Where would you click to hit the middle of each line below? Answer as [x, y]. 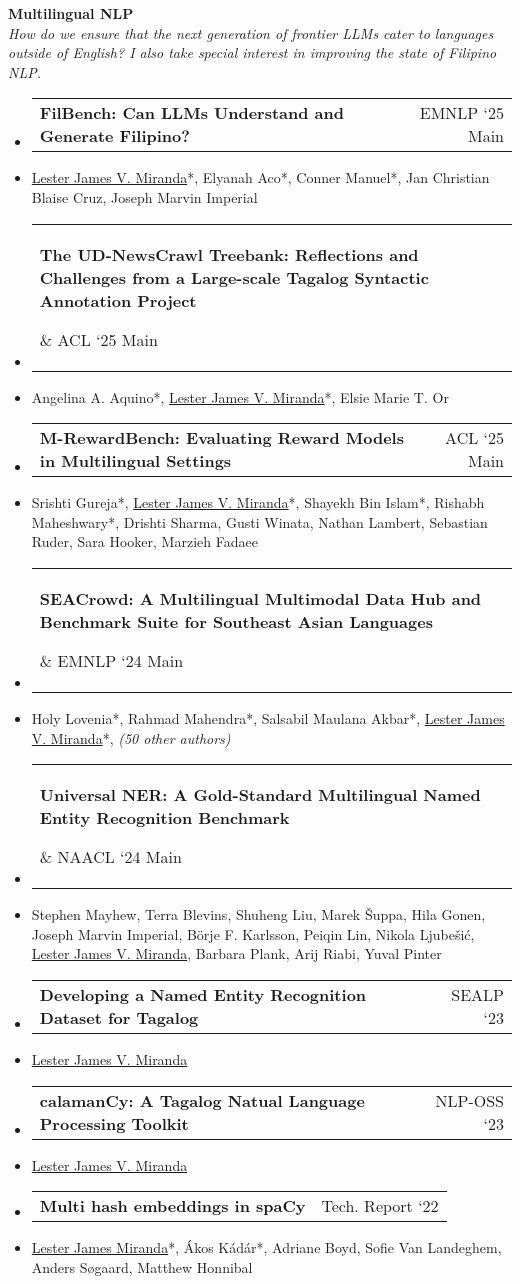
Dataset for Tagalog [119, 1017]
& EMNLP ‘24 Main [111, 660]
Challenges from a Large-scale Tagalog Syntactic [234, 277]
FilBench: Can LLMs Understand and [192, 113]
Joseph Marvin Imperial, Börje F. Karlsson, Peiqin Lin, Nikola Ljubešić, [253, 933]
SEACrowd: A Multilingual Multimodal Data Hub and [260, 598]
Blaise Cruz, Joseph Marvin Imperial [144, 196]
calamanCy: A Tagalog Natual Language [202, 1100]
